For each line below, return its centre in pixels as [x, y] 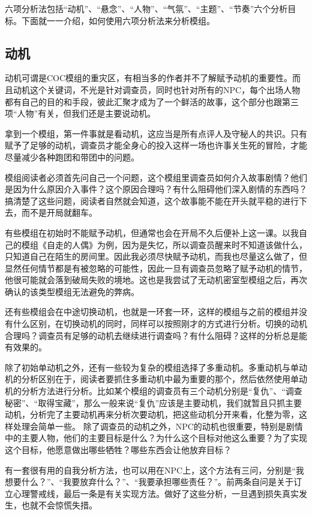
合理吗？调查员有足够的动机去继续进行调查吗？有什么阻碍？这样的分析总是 [152, 335]
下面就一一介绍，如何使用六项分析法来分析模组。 [118, 20]
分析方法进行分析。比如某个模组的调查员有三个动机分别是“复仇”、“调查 [162, 391]
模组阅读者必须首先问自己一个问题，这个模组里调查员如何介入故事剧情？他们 [156, 177]
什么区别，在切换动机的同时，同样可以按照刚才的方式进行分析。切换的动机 [160, 324]
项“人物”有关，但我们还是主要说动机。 [80, 113]
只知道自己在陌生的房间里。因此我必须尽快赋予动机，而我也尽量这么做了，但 [156, 256]
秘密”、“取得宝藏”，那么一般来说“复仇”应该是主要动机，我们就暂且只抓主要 [154, 402]
